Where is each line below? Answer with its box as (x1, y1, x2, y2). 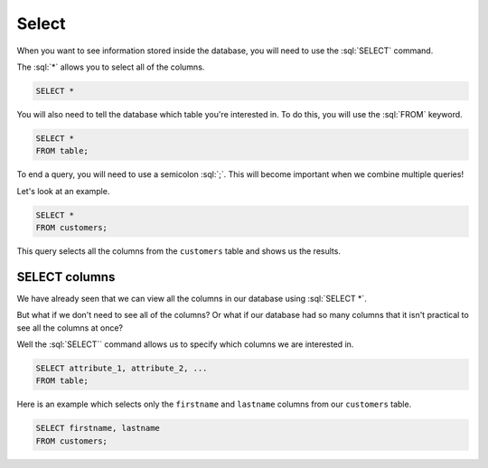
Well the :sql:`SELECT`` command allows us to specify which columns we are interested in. (16, 339, 354, 350)
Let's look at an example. (16, 185, 110, 196)
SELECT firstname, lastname (35, 423, 160, 434)
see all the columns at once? (16, 322, 124, 333)
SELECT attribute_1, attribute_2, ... (35, 363, 208, 374)
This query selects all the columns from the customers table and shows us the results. (16, 246, 341, 257)
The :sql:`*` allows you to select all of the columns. (16, 61, 205, 72)
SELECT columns (16, 269, 116, 285)
